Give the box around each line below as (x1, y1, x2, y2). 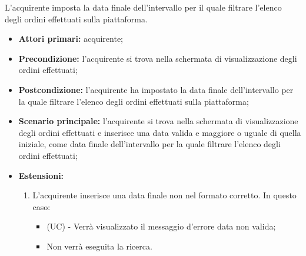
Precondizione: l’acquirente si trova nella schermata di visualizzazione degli (18, 52, 297, 64)
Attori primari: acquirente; (18, 32, 124, 45)
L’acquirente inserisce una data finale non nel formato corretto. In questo (32, 189, 297, 201)
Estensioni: (18, 169, 64, 181)
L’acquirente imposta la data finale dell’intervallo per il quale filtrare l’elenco (5, 1, 282, 13)
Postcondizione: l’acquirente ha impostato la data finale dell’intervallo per (18, 83, 294, 95)
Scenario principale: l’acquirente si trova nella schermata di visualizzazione (18, 115, 298, 127)
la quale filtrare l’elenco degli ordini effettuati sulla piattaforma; (18, 95, 249, 107)
